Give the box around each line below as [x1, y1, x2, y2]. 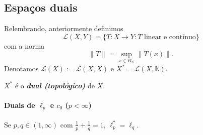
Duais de [4, 99, 35, 110]
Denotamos [4, 63, 39, 74]
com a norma [4, 40, 45, 51]
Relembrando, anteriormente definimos [4, 23, 123, 34]
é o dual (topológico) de [15, 80, 95, 90]
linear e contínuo [144, 33, 196, 41]
